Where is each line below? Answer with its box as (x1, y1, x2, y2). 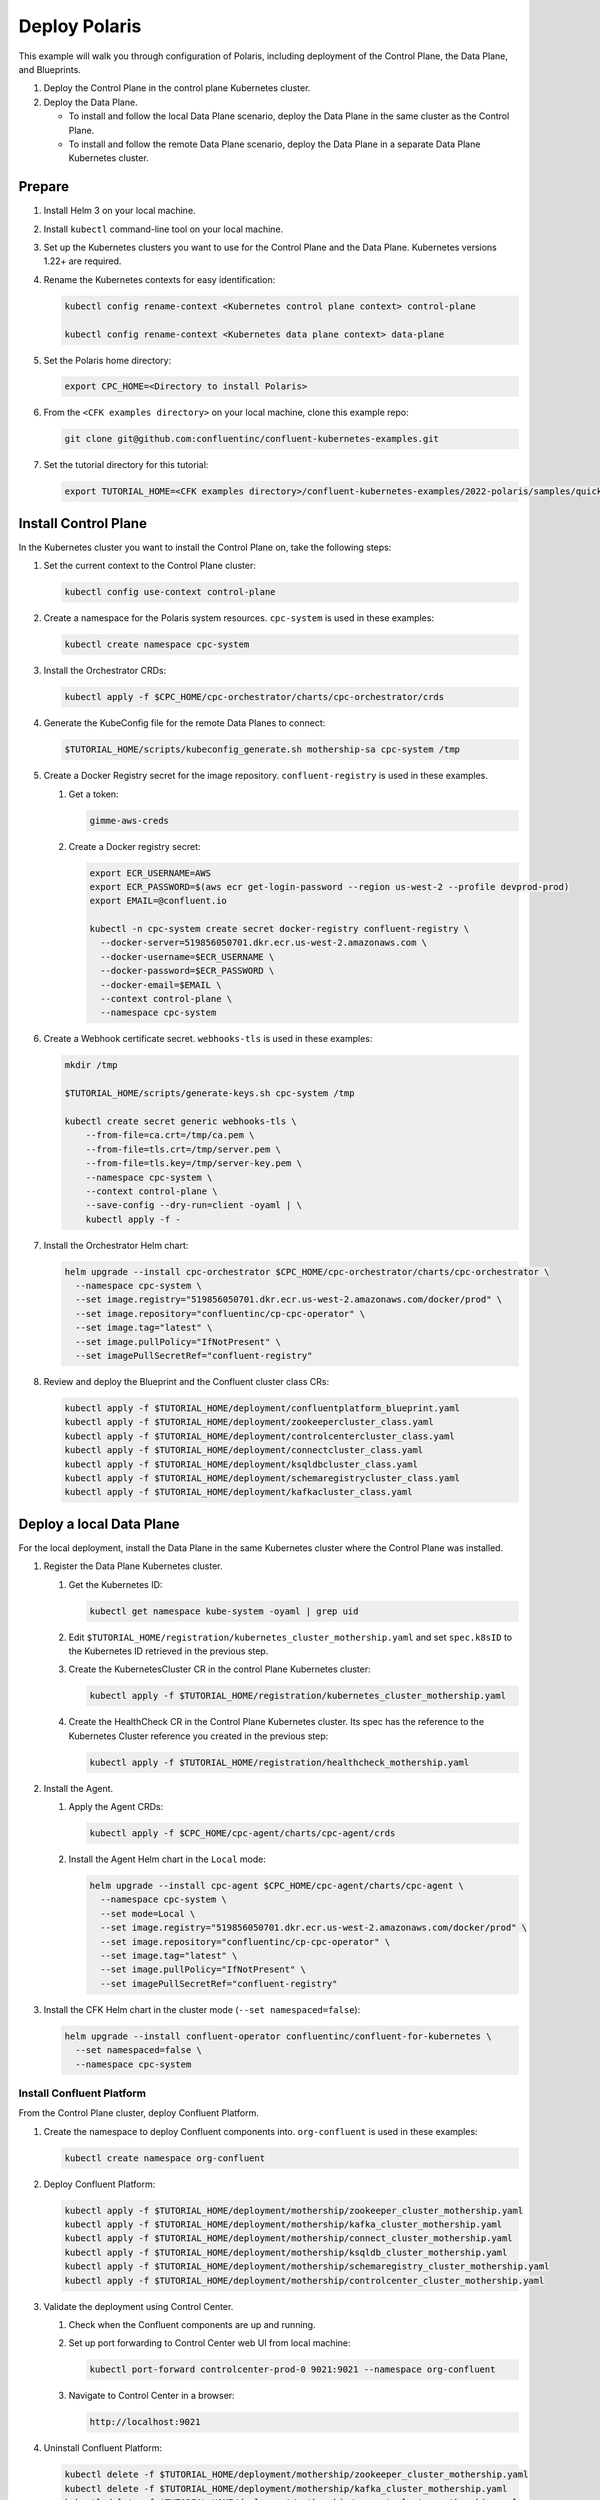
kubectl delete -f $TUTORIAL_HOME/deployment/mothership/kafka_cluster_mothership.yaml (64, 2483, 508, 2494)
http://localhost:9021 (89, 2416, 201, 2428)
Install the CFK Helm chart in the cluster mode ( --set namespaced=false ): (43, 2003, 361, 2015)
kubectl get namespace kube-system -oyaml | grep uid (89, 1605, 359, 1617)
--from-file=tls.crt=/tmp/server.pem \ (85, 1143, 282, 1155)
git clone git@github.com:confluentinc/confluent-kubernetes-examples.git (64, 433, 440, 445)
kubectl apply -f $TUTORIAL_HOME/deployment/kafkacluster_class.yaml (64, 1486, 413, 1498)
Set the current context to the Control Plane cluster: (43, 560, 257, 572)
